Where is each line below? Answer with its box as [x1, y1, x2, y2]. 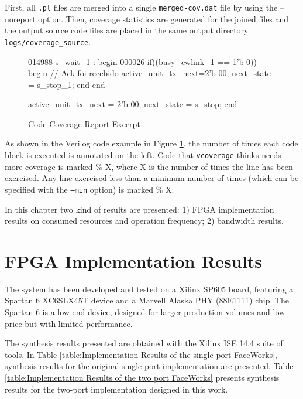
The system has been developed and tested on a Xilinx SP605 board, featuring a [5, 282, 294, 295]
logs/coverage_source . [5, 35, 91, 47]
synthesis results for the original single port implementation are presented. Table [5, 360, 294, 372]
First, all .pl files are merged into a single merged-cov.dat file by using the [5, 1, 278, 13]
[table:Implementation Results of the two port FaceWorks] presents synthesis [5, 371, 280, 384]
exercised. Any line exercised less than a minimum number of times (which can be [5, 172, 299, 184]
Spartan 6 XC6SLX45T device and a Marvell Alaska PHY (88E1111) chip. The [5, 294, 290, 306]
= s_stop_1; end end [28, 78, 105, 90]
